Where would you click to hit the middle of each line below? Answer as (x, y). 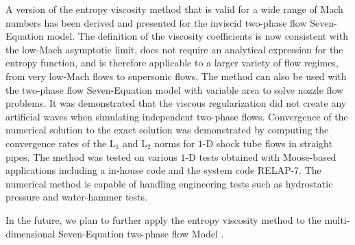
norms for (175, 143)
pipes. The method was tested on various (91, 156)
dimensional (30, 233)
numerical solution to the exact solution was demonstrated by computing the (167, 130)
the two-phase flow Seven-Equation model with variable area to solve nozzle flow (175, 89)
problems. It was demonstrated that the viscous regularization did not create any (176, 103)
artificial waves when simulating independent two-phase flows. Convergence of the (177, 116)
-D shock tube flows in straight (267, 143)
